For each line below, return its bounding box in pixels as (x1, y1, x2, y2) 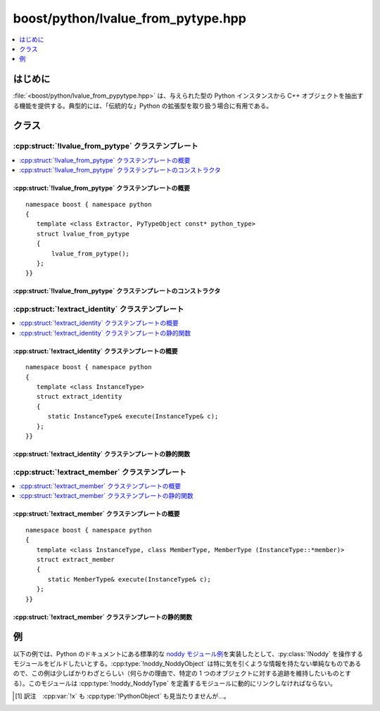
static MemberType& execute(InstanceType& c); (47, 575, 211, 583)
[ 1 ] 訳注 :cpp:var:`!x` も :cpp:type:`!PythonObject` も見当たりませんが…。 (15, 692, 230, 700)
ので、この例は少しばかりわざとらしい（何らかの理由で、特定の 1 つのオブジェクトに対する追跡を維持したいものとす (13, 669, 352, 678)
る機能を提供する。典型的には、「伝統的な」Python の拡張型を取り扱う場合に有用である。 (13, 101, 273, 110)
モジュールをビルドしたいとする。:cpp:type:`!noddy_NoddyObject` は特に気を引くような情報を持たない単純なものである (13, 659, 362, 667)
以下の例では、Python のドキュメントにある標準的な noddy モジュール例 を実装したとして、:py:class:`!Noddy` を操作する (13, 649, 364, 658)
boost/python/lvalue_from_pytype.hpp (13, 11, 246, 26)
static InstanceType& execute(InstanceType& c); (47, 412, 219, 421)
